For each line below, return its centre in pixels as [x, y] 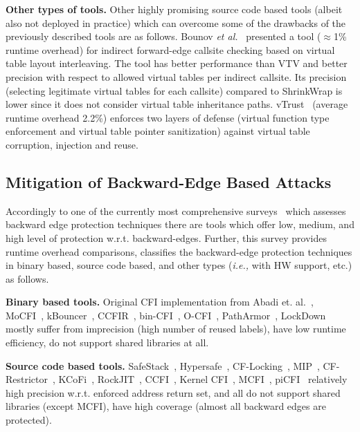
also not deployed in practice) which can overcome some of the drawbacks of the [176, 22]
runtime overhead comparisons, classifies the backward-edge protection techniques [179, 251]
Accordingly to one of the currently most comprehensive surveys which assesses [176, 210]
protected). [29, 420]
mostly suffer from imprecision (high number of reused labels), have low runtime [176, 329]
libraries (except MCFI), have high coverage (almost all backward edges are [166, 406]
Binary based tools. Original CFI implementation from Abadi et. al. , [160, 302]
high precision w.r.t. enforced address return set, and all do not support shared [173, 392]
